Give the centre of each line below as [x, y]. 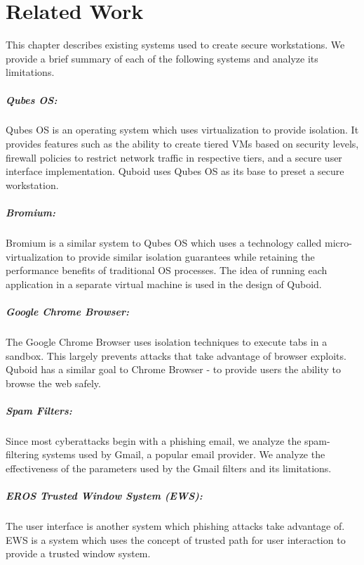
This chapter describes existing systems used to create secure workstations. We [175, 45]
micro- [338, 242]
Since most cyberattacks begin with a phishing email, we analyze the [154, 440]
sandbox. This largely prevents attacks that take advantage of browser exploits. [176, 355]
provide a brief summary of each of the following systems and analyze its [162, 58]
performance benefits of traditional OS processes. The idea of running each [167, 270]
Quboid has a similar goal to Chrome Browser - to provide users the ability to [173, 369]
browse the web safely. [53, 383]
